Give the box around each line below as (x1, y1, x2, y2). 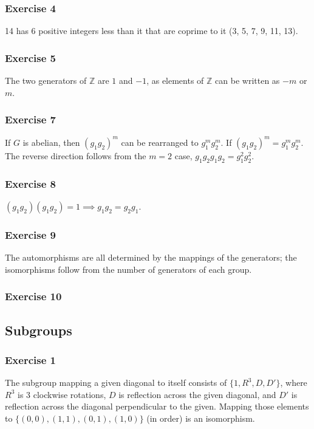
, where (280, 376, 307, 389)
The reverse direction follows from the (5, 149, 146, 162)
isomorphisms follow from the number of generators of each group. (5, 263, 252, 275)
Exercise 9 (5, 227, 56, 242)
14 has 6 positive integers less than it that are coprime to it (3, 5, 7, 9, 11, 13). (5, 24, 298, 37)
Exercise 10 (5, 289, 62, 304)
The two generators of (5, 74, 87, 87)
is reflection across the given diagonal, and (118, 388, 276, 400)
